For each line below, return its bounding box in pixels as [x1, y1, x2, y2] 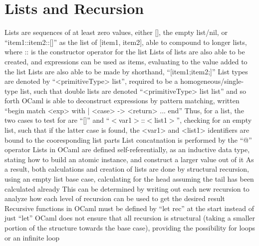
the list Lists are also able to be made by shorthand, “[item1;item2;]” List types [4, 66, 248, 76]
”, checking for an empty [176, 115, 252, 125]
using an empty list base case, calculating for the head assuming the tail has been [4, 174, 254, 184]
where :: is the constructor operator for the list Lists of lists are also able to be [4, 46, 245, 57]
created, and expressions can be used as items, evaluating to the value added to [4, 56, 248, 66]
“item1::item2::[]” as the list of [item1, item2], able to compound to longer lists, [4, 36, 247, 47]
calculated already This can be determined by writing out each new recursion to [4, 183, 250, 194]
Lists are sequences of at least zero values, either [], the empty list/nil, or [4, 27, 228, 37]
